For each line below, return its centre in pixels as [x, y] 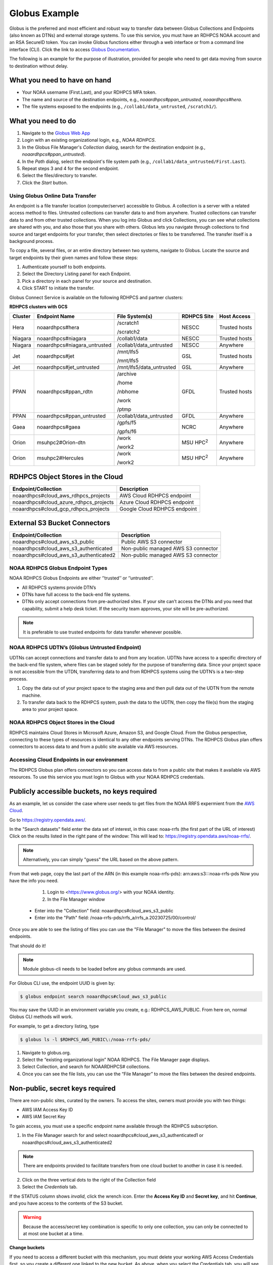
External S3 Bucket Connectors [60, 523]
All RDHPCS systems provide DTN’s [59, 587]
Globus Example [44, 13]
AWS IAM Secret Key [44, 1117]
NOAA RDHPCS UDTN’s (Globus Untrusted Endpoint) [75, 648]
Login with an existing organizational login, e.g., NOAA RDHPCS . [89, 140]
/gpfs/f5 [127, 423]
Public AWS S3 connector [152, 542]
